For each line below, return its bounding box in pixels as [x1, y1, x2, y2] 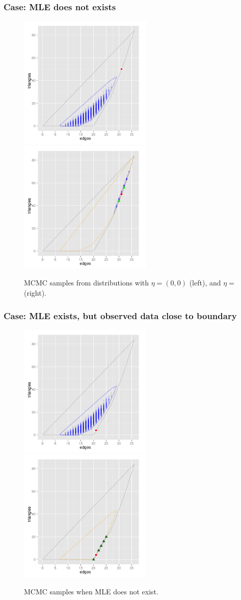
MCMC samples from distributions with [24, 277, 149, 288]
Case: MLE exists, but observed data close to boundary [4, 309, 237, 322]
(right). [24, 287, 47, 298]
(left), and [189, 277, 221, 288]
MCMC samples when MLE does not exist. [24, 586, 158, 596]
